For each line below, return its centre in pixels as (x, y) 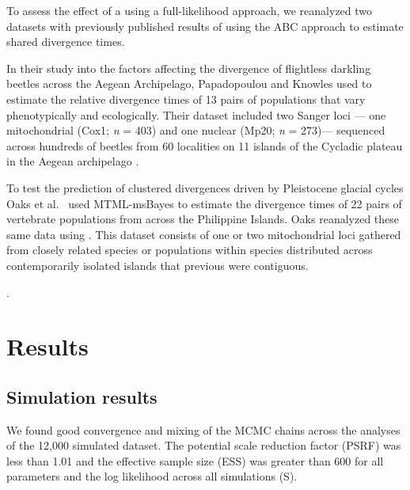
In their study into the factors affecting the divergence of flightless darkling (189, 68)
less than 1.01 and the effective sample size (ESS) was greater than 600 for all (195, 460)
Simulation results (82, 396)
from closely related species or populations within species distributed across (190, 250)
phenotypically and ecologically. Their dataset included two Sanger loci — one (196, 114)
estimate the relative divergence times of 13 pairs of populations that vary (186, 99)
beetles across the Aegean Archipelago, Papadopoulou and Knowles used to (189, 84)
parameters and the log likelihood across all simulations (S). (152, 476)
